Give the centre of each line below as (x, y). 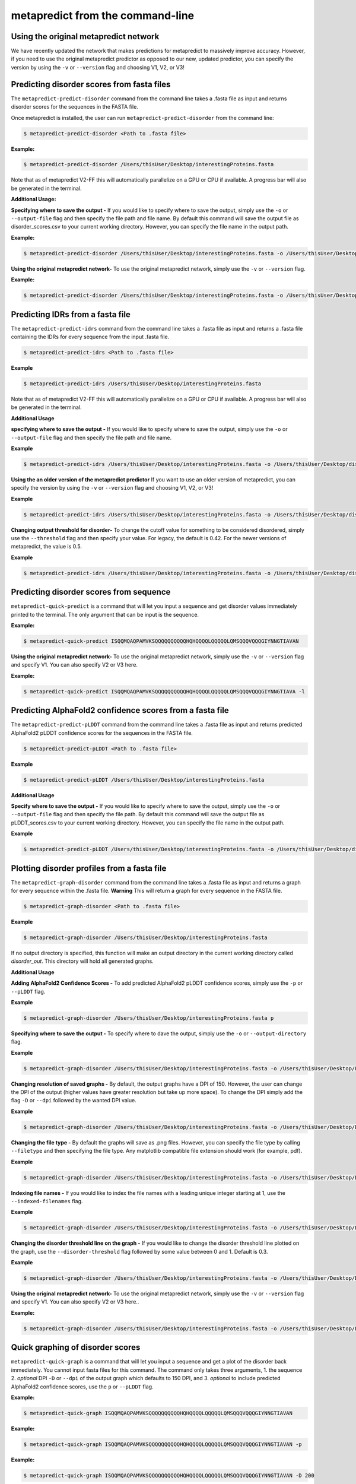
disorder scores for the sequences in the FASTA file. (75, 107)
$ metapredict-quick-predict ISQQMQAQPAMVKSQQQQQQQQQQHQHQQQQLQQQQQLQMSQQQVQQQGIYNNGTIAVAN (161, 641)
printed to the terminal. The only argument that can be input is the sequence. (105, 614)
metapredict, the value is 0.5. (47, 547)
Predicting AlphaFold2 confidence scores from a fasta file (120, 710)
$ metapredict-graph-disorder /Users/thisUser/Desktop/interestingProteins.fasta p (149, 1018)
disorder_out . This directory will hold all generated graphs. (82, 961)
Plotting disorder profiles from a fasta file (89, 868)
